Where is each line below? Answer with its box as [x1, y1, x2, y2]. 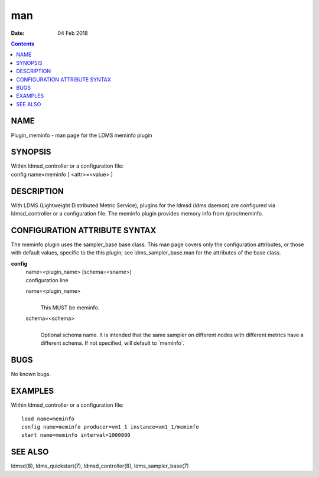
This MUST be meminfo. [40, 304, 100, 311]
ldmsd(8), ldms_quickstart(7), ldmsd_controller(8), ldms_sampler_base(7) [11, 462, 189, 469]
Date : [11, 30, 25, 37]
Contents [11, 40, 35, 47]
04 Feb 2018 [57, 30, 88, 37]
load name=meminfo [21, 415, 75, 422]
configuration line [25, 276, 69, 283]
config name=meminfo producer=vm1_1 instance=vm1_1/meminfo [21, 423, 199, 430]
